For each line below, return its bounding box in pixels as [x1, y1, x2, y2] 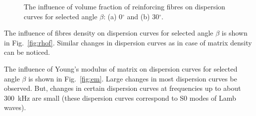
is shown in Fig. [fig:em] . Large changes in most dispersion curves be [28, 73, 237, 83]
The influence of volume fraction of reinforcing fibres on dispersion [24, 1, 225, 11]
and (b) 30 [127, 11, 159, 21]
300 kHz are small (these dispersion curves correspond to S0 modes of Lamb [4, 92, 236, 103]
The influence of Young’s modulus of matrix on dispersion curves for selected [4, 63, 238, 74]
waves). [4, 102, 26, 113]
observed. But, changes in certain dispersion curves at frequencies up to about [4, 83, 241, 93]
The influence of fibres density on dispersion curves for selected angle [4, 28, 213, 38]
